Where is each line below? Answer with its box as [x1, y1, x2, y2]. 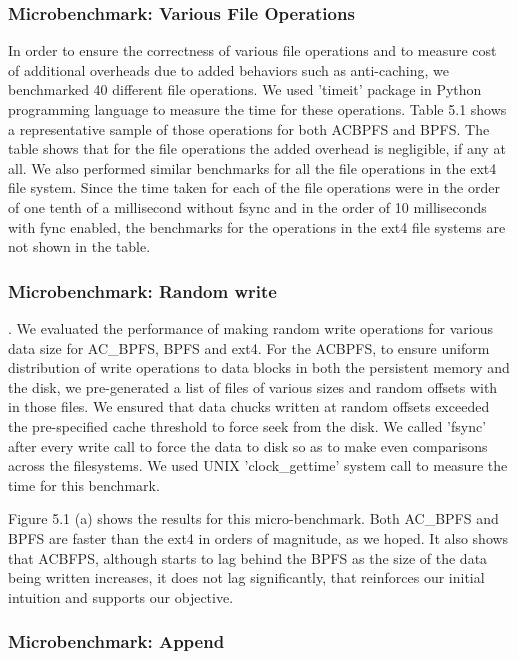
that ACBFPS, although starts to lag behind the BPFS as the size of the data [8, 547, 488, 568]
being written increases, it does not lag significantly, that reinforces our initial [8, 567, 485, 588]
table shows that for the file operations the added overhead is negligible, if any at [8, 138, 506, 159]
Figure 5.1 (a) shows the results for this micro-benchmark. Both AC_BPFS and [8, 508, 499, 529]
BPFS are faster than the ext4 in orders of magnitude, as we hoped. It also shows [8, 527, 509, 548]
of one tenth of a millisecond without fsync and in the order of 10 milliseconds [8, 196, 487, 217]
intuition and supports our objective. [8, 586, 234, 607]
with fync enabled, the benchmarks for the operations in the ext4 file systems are [8, 216, 506, 237]
